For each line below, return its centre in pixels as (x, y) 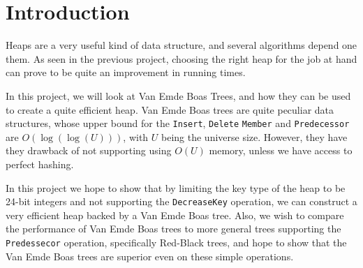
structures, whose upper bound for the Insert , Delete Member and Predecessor (178, 123)
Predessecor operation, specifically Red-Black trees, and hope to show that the (176, 242)
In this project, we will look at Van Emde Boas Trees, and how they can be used (178, 95)
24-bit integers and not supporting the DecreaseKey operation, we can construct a (181, 201)
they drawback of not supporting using (89, 150)
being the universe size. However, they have (254, 136)
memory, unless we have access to (281, 150)
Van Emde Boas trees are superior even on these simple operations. (150, 256)
